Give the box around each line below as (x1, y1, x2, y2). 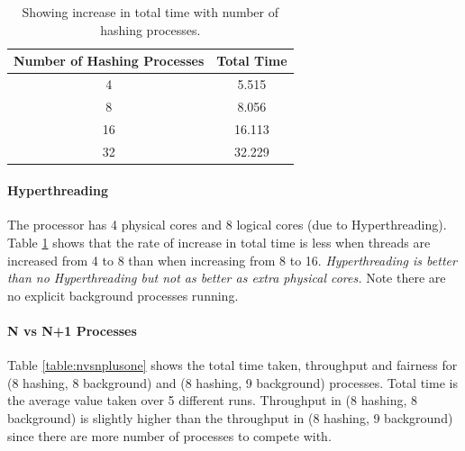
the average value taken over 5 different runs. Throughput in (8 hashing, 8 (7, 391, 417, 410)
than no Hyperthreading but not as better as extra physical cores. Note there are (7, 268, 446, 287)
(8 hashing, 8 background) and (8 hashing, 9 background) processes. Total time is (7, 373, 458, 392)
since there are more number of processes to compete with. (7, 426, 332, 445)
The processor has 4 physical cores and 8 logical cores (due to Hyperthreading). (7, 215, 447, 234)
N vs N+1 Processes (7, 321, 137, 340)
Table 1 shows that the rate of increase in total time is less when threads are (7, 233, 431, 252)
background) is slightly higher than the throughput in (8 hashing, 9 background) (7, 409, 453, 427)
